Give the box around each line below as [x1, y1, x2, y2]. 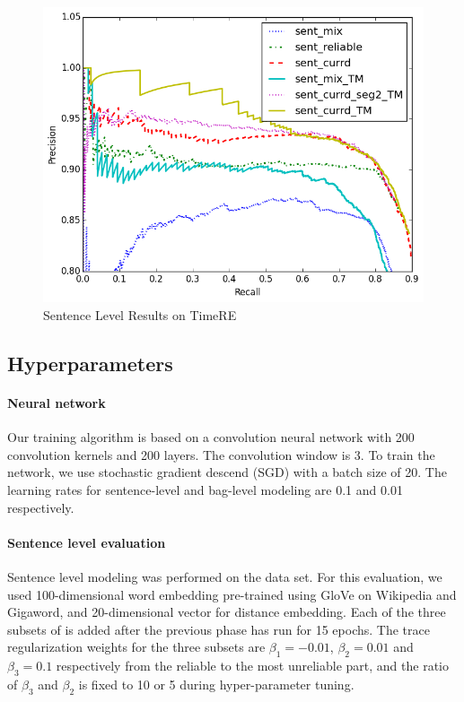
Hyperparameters [7, 349, 173, 377]
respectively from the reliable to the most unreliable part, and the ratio [56, 656, 449, 675]
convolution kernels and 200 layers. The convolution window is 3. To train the [7, 445, 435, 464]
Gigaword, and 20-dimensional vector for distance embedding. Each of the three [7, 602, 446, 621]
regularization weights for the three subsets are [7, 637, 266, 656]
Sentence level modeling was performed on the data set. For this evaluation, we [7, 567, 442, 585]
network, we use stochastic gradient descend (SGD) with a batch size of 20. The [7, 463, 447, 481]
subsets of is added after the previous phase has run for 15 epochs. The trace [7, 620, 430, 638]
